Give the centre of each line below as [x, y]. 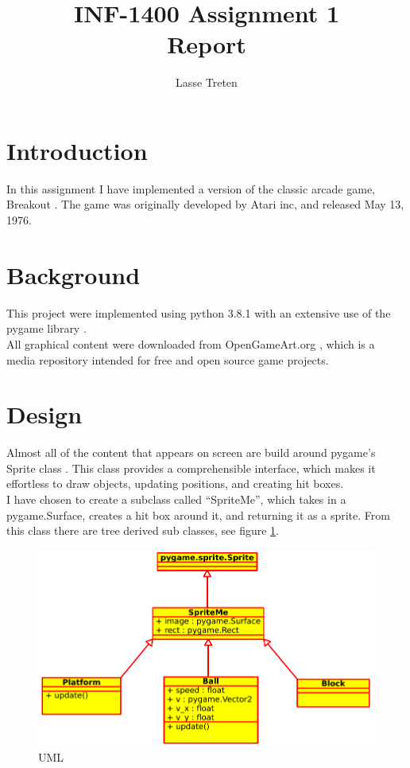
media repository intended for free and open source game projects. [168, 359]
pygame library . [46, 328]
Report [207, 44]
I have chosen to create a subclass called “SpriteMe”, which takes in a [176, 499]
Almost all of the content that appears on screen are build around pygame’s [191, 452]
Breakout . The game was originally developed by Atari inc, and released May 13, [205, 204]
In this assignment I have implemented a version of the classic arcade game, [191, 188]
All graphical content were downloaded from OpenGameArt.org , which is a [191, 343]
